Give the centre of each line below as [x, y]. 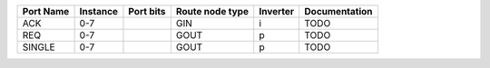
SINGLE [39, 47]
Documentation [338, 11]
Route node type [212, 11]
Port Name [46, 11]
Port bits [147, 11]
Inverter [277, 11]
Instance [98, 11]
